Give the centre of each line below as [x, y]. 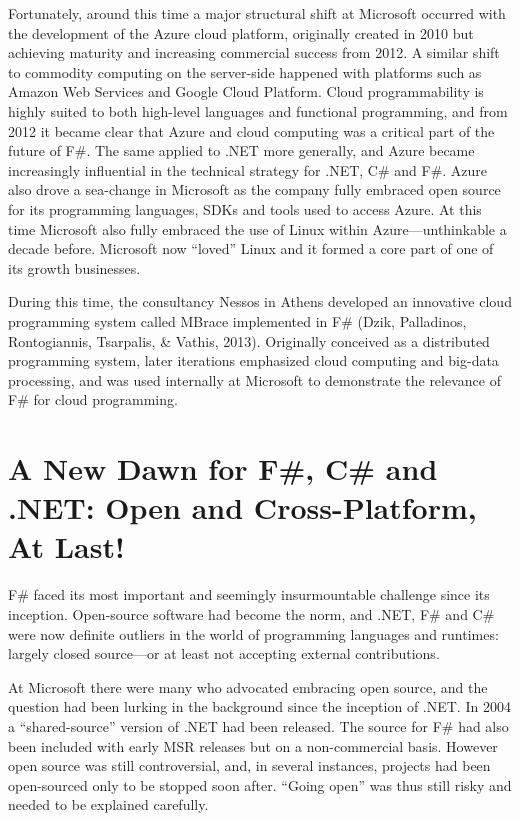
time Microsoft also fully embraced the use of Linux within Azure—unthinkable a [257, 228]
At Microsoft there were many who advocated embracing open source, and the [248, 686]
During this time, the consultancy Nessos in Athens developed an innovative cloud [260, 301]
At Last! [66, 546]
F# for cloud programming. [93, 399]
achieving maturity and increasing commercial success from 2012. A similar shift [254, 52]
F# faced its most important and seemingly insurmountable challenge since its [249, 594]
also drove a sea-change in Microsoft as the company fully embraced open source [254, 189]
